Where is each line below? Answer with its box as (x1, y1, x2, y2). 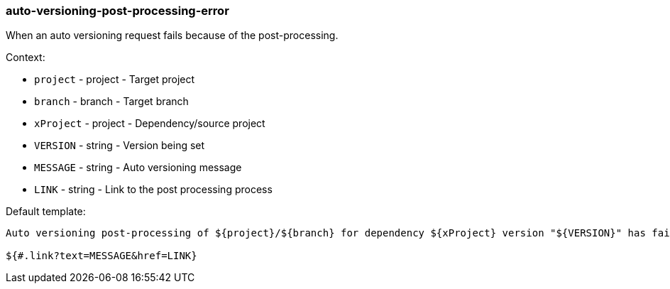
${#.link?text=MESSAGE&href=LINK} (6, 250, 197, 262)
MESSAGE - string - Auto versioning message (34, 161, 242, 174)
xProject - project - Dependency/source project (34, 117, 265, 130)
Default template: (6, 205, 86, 218)
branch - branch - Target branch (34, 95, 189, 108)
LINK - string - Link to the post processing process (34, 183, 273, 196)
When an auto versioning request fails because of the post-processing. (6, 29, 339, 42)
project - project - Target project (34, 73, 195, 86)
